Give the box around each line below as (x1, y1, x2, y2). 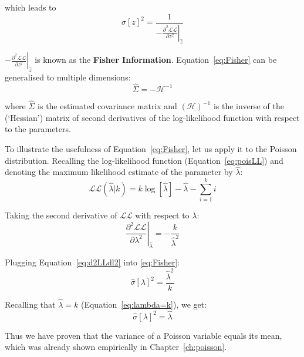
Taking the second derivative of (5, 209, 117, 221)
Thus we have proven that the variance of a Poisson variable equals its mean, (5, 329, 282, 341)
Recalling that (5, 298, 56, 311)
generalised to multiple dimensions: (5, 71, 131, 83)
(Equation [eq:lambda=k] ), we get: (80, 298, 207, 311)
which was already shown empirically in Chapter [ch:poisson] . (5, 341, 227, 353)
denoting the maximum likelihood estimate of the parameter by (5, 166, 233, 178)
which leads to (5, 1, 56, 13)
